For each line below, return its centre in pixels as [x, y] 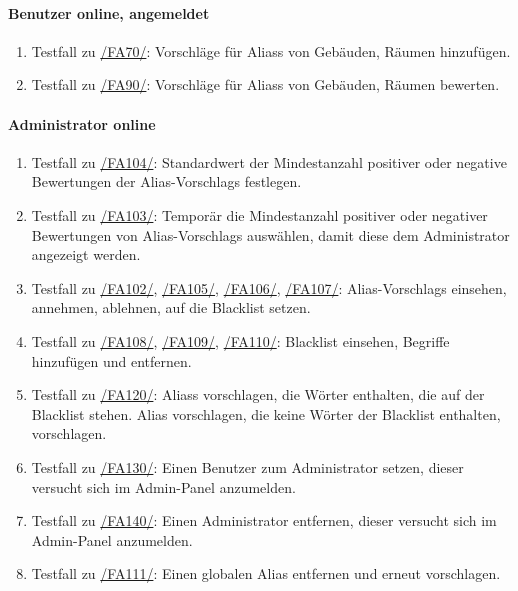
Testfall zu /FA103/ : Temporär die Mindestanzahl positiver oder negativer [259, 214]
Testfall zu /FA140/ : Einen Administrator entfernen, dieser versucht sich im [264, 520]
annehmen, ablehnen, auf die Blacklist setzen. [171, 307]
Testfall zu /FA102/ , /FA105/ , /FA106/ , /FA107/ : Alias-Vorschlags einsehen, [269, 287]
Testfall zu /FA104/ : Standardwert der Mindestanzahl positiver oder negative [269, 161]
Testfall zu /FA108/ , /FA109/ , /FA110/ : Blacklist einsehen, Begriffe [240, 340]
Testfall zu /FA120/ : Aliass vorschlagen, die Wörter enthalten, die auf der [258, 394]
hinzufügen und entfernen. [111, 360]
